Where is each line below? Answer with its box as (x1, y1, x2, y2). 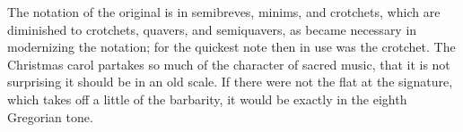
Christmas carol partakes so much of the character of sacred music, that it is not (7, 54, 450, 73)
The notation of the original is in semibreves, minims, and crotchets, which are (7, 3, 441, 21)
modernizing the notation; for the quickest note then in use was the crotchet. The (7, 37, 456, 56)
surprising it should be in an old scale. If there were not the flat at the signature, (7, 72, 453, 91)
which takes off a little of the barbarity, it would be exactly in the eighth (7, 89, 407, 108)
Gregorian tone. (7, 107, 93, 126)
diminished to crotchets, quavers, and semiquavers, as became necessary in (7, 20, 417, 38)
